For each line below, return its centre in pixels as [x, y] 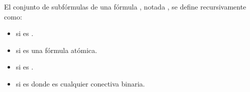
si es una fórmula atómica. [56, 50]
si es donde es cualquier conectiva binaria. [80, 83]
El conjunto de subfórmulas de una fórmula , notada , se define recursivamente [125, 6]
